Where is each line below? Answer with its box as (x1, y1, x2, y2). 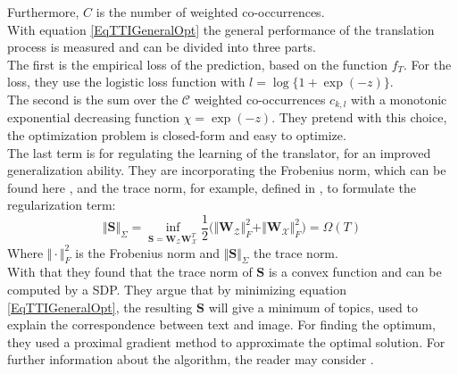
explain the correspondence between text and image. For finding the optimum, (7, 315, 436, 334)
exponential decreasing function (7, 108, 180, 127)
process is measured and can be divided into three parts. (7, 37, 316, 56)
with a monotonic (350, 89, 447, 108)
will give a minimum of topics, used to (208, 297, 418, 316)
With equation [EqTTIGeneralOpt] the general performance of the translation (7, 20, 435, 38)
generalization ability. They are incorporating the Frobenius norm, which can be (7, 161, 446, 179)
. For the (404, 54, 452, 73)
